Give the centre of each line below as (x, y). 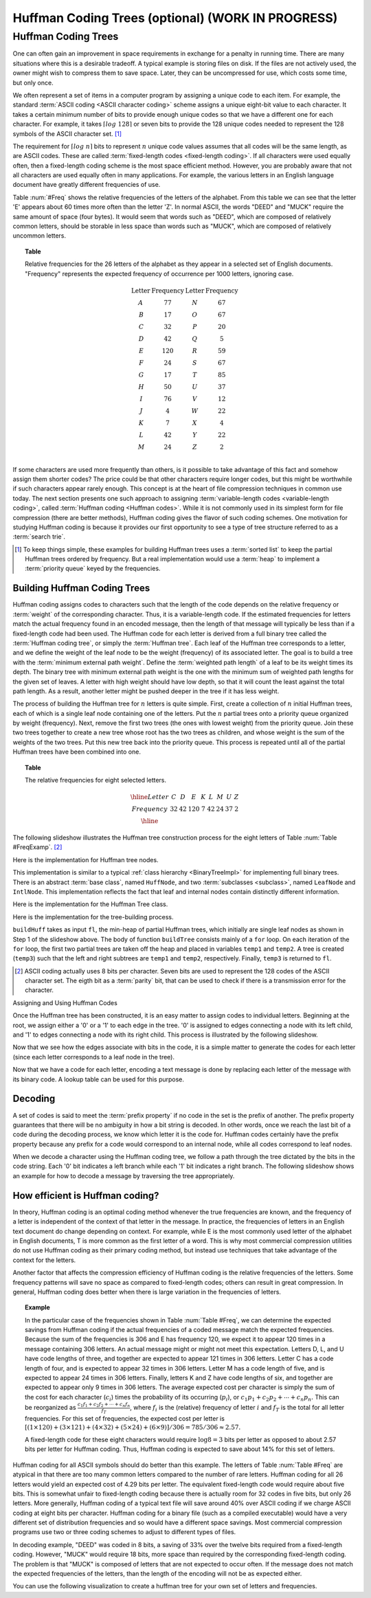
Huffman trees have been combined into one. (77, 752)
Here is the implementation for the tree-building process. (93, 916)
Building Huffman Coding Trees (81, 588)
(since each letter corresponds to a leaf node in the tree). (94, 1057)
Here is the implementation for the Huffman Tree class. (90, 904)
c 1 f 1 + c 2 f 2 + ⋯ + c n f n (104, 1405)
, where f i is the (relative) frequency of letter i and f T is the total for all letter (237, 1408)
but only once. (33, 82)
